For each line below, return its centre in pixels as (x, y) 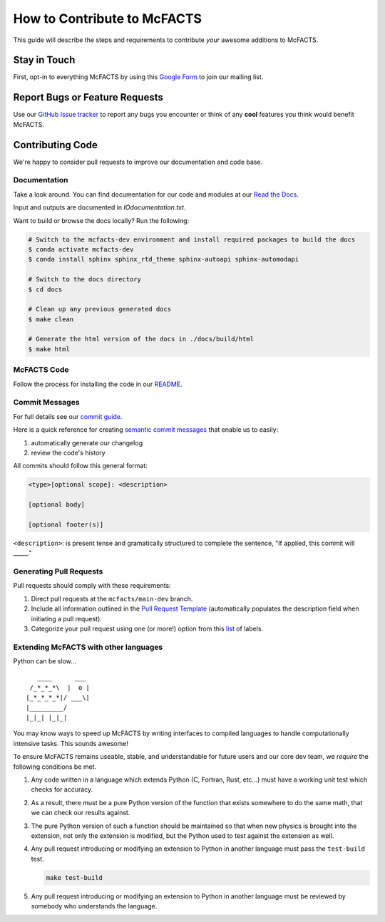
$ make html (49, 349)
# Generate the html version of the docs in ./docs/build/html (141, 339)
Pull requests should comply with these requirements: (92, 586)
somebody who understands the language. (94, 906)
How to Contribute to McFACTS (108, 19)
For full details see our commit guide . (68, 416)
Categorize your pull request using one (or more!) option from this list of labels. (147, 628)
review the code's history (68, 452)
